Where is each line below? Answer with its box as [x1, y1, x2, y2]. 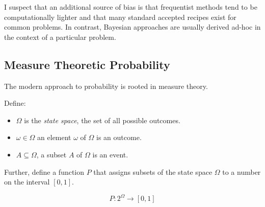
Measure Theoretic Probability [4, 56, 170, 72]
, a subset [36, 149, 67, 159]
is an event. [92, 149, 128, 159]
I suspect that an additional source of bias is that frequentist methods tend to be [4, 2, 257, 12]
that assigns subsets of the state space [93, 166, 213, 177]
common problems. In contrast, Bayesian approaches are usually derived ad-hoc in [4, 21, 261, 32]
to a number [222, 166, 261, 177]
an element [37, 132, 71, 143]
